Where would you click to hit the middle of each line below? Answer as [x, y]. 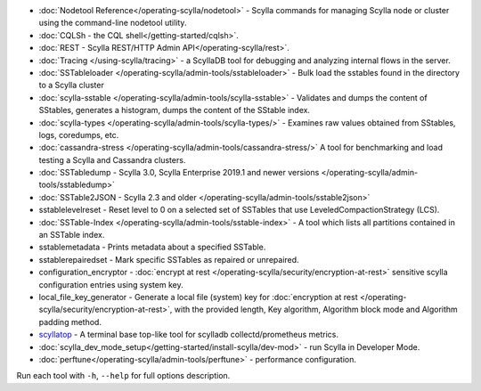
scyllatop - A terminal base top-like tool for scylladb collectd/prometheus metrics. [188, 335]
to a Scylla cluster [71, 86]
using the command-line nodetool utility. [113, 23]
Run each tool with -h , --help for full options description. [123, 376]
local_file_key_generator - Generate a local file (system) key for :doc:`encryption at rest [198, 297]
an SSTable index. [72, 235]
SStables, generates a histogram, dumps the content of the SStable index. [175, 110]
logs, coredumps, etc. [79, 134]
